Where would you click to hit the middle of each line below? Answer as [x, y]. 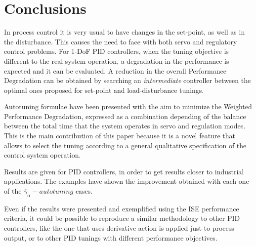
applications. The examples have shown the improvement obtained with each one [127, 181]
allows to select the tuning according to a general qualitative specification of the [125, 145]
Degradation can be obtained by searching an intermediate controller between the [128, 80]
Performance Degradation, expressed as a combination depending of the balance [125, 116]
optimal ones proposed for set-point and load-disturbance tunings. [104, 90]
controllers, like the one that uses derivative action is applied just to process [119, 228]
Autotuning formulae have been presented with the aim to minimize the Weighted [128, 106]
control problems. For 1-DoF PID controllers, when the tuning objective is [116, 51]
